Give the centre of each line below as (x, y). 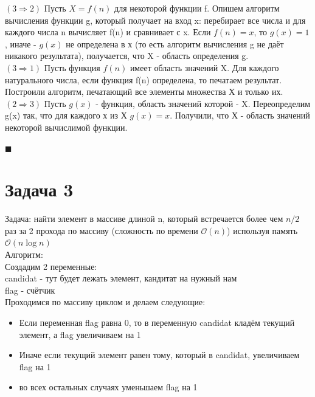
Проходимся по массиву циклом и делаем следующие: (105, 302)
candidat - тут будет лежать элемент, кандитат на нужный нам (121, 278)
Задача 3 (39, 189)
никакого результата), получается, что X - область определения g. (127, 56)
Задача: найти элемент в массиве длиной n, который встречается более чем (144, 219)
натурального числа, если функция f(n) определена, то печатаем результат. (144, 79)
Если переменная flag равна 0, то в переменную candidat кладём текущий (157, 322)
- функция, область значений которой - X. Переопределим (203, 103)
